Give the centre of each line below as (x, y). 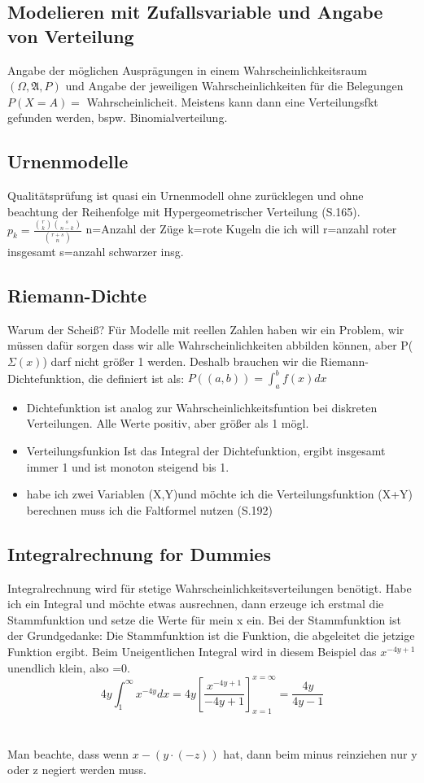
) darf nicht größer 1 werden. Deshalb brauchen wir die (179, 361)
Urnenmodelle (68, 161)
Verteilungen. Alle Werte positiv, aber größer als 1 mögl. (168, 423)
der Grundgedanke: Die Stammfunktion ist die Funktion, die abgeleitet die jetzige (211, 635)
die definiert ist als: (136, 378)
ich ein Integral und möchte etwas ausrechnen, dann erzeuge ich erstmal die (196, 604)
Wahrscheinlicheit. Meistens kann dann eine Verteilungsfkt (232, 101)
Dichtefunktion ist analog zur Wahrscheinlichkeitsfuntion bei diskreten (202, 407)
